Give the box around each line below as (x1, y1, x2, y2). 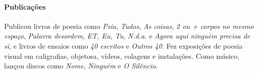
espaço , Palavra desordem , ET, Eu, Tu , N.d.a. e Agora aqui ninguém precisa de (4, 30, 250, 41)
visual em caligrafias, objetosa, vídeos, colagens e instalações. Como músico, (4, 50, 240, 61)
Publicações (4, 1, 46, 12)
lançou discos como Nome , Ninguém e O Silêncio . (4, 60, 158, 71)
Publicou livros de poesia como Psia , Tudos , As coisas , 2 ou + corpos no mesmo (4, 20, 254, 31)
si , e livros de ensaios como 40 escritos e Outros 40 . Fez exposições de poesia (4, 40, 243, 51)
